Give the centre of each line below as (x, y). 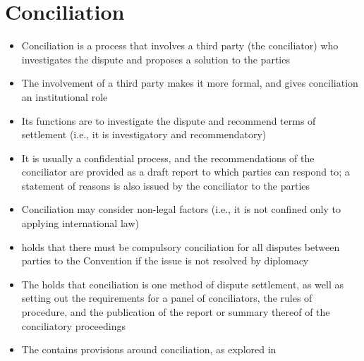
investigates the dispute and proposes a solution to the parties (156, 59)
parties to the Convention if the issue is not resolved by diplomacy (165, 261)
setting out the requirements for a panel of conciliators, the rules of (167, 298)
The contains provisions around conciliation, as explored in (149, 349)
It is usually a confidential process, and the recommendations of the (168, 158)
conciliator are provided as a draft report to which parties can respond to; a (186, 172)
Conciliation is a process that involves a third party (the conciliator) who (180, 45)
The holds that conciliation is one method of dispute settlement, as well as (182, 284)
